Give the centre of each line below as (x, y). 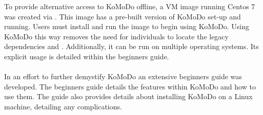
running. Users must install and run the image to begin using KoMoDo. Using (127, 26)
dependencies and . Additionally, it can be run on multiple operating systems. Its (131, 46)
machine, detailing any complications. (63, 106)
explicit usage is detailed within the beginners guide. (87, 56)
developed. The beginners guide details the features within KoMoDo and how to (130, 86)
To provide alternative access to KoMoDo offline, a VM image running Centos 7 (130, 6)
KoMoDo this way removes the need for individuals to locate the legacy (116, 36)
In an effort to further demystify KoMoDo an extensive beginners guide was (123, 76)
